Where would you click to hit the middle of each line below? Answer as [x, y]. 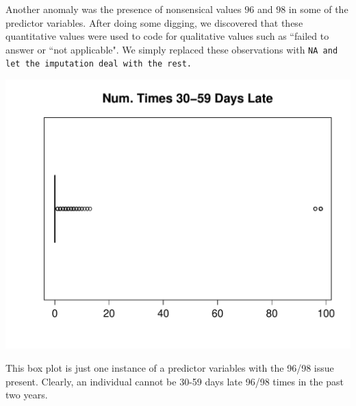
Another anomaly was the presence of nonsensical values [124, 9]
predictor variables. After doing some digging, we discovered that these [154, 22]
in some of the [318, 9]
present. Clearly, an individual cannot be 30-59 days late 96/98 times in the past [175, 381]
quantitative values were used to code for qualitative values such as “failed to [167, 36]
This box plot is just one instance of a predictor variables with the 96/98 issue [170, 367]
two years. [27, 395]
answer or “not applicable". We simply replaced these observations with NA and [172, 49]
